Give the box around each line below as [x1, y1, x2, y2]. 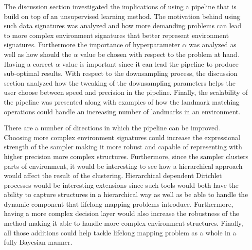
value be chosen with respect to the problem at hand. [80, 49, 239, 59]
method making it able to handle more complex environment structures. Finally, [4, 218, 243, 228]
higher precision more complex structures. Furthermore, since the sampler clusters [4, 151, 249, 161]
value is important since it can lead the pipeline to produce [62, 58, 239, 69]
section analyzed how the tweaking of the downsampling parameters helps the [4, 77, 235, 88]
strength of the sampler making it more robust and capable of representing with [4, 142, 242, 152]
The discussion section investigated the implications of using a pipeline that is [4, 1, 236, 11]
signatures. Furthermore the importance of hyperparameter [4, 39, 180, 50]
